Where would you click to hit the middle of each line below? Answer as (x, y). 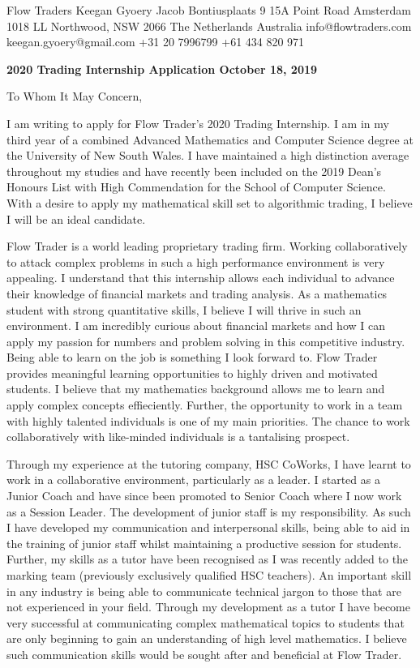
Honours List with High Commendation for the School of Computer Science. (196, 187)
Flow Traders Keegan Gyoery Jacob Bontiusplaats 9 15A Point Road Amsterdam (209, 10)
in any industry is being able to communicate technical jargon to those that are (204, 591)
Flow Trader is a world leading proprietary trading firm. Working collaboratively (207, 246)
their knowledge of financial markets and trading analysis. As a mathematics (197, 293)
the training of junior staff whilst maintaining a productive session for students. (204, 543)
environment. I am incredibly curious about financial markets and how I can (196, 325)
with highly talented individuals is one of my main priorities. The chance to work (208, 420)
